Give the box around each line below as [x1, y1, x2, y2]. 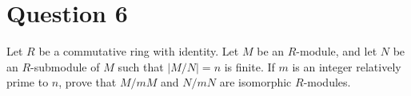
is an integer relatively [292, 58, 401, 75]
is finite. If [224, 58, 275, 75]
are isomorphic [219, 74, 292, 90]
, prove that [58, 74, 117, 90]
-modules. [303, 74, 351, 90]
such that [118, 58, 164, 75]
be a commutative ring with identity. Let [38, 43, 239, 60]
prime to [6, 74, 49, 90]
